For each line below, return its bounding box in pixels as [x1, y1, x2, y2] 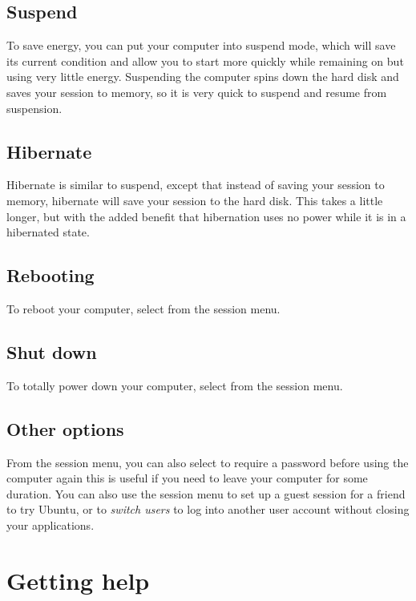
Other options [6, 416, 124, 441]
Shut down [6, 339, 97, 364]
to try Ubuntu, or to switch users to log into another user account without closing [6, 501, 410, 518]
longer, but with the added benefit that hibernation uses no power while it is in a [6, 208, 406, 224]
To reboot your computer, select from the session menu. [6, 300, 281, 317]
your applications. [6, 516, 95, 533]
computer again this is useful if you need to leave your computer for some [6, 470, 368, 486]
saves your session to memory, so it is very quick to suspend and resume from [6, 83, 387, 100]
